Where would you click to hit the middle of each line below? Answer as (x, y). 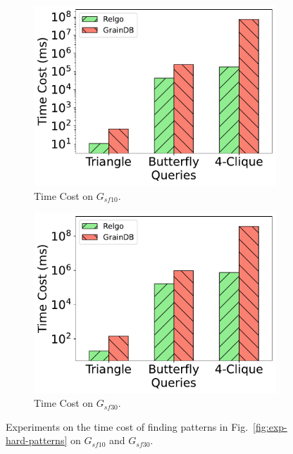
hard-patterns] (37, 440)
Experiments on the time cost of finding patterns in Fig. (127, 426)
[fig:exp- (270, 426)
